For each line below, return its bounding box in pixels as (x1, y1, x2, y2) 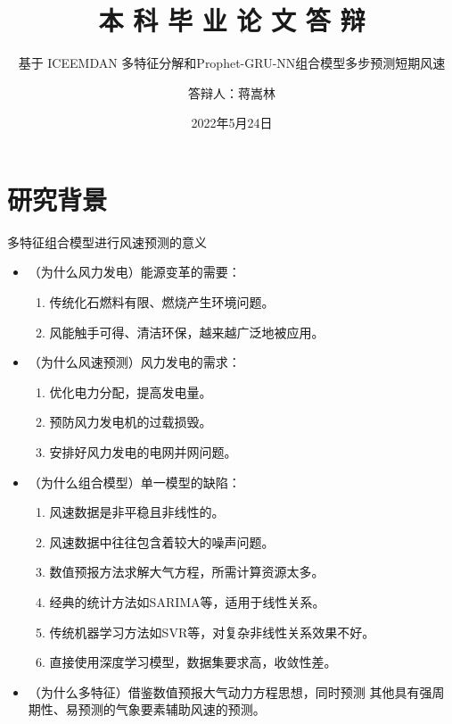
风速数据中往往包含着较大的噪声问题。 (49, 532, 275, 551)
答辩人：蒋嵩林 (188, 83, 275, 102)
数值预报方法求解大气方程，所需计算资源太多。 (49, 562, 325, 581)
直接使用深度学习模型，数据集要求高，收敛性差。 (49, 653, 337, 671)
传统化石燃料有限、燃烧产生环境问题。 (49, 293, 275, 312)
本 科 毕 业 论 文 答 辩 (98, 2, 366, 38)
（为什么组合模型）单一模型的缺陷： (28, 472, 241, 491)
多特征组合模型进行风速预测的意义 (7, 232, 207, 251)
